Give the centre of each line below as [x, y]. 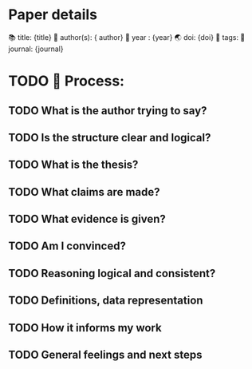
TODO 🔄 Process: [67, 81]
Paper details [53, 15]
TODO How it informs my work [85, 328]
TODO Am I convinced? [67, 246]
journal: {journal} [36, 49]
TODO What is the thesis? [73, 165]
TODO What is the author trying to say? [108, 111]
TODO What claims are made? [84, 192]
